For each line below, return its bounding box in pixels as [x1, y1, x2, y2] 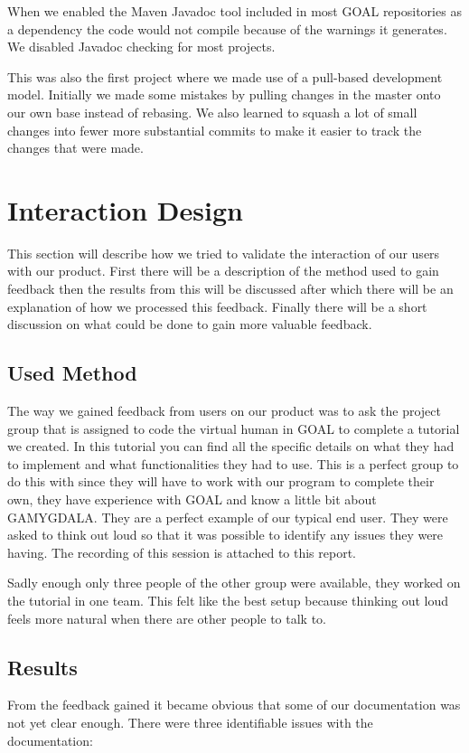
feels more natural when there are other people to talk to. [7, 608, 326, 627]
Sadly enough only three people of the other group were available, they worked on [7, 573, 461, 592]
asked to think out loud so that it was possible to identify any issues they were [7, 525, 444, 544]
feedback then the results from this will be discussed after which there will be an [7, 279, 454, 298]
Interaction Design [7, 191, 243, 228]
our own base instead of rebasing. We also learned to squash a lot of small [7, 102, 417, 121]
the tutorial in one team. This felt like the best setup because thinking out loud [7, 590, 449, 609]
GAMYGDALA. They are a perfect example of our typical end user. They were [7, 507, 448, 526]
